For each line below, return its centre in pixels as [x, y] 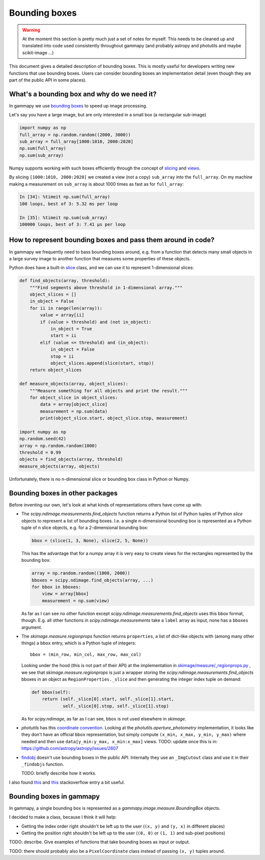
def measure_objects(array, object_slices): [74, 384]
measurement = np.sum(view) [76, 601]
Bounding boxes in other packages [63, 493]
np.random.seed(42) [43, 439]
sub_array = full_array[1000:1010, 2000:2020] [76, 141]
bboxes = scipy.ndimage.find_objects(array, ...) [93, 580]
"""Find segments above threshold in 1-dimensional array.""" [106, 288]
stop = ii [62, 356]
